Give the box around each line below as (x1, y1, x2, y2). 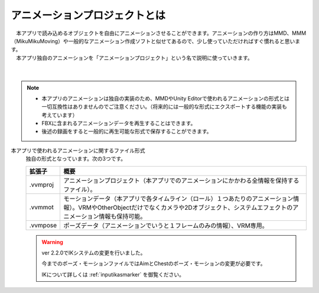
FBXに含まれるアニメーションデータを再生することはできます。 (41, 120, 196, 127)
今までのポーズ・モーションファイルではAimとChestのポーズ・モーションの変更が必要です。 (41, 260, 266, 267)
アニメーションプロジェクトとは (11, 9, 166, 22)
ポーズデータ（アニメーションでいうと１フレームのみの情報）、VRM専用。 (63, 222, 268, 230)
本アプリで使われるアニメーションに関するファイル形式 (11, 146, 145, 154)
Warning (41, 238, 63, 245)
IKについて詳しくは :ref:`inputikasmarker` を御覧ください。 (41, 271, 184, 278)
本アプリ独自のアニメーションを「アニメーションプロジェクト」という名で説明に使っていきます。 (15, 54, 253, 61)
